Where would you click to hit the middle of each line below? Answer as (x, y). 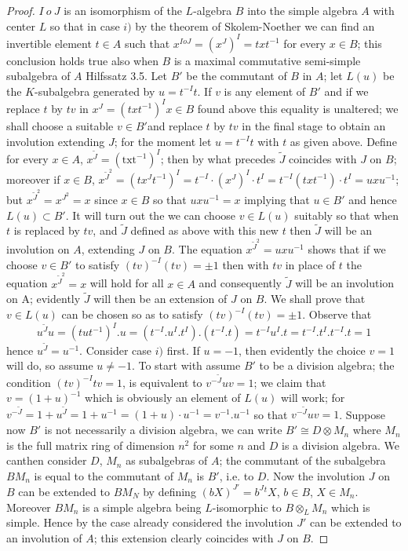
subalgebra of (38, 76)
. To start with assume (186, 365)
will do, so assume (50, 365)
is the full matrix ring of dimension (91, 445)
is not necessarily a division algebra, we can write (163, 430)
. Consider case (116, 350)
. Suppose (362, 414)
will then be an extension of (160, 299)
